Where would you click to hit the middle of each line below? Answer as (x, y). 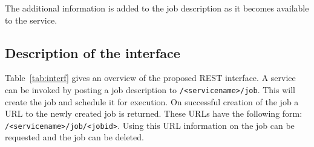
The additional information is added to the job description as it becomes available (157, 8)
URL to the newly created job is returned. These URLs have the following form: (154, 113)
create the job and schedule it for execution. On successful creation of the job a (152, 101)
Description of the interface (93, 52)
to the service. (31, 20)
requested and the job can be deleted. (74, 137)
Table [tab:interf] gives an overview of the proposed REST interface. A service (150, 78)
